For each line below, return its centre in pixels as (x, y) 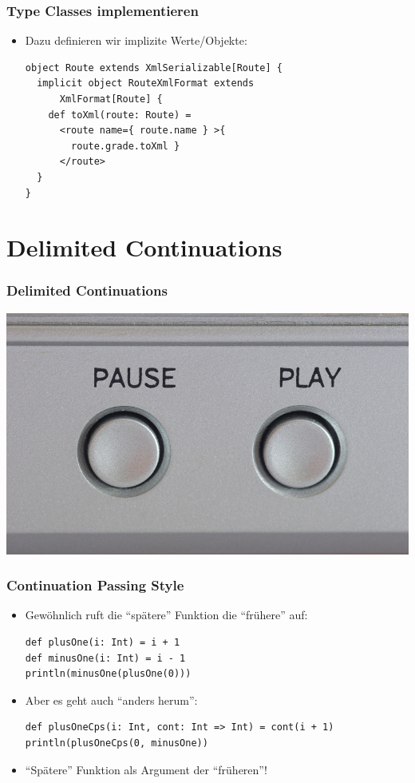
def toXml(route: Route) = (120, 115)
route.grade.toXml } (126, 146)
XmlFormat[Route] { (111, 99)
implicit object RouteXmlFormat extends (146, 83)
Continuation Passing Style (95, 585)
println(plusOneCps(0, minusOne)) (117, 743)
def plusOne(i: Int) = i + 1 (103, 642)
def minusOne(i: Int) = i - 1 (105, 658)
